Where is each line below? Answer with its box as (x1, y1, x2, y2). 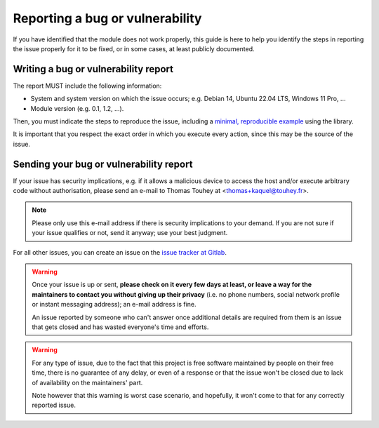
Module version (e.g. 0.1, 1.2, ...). (30, 104, 124, 112)
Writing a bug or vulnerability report (13, 63, 174, 75)
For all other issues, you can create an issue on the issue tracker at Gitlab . (13, 248, 227, 256)
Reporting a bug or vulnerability (13, 11, 202, 26)
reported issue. (32, 401, 77, 410)
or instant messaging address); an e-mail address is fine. (32, 300, 197, 309)
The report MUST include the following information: (13, 81, 162, 90)
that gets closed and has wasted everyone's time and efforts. (32, 323, 209, 331)
